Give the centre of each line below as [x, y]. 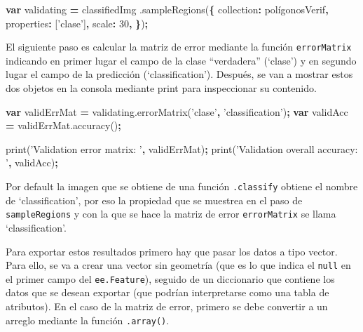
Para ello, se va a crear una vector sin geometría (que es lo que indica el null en [178, 265]
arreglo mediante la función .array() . [88, 320]
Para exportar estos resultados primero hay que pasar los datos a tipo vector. [172, 251]
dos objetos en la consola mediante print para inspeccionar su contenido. [161, 88]
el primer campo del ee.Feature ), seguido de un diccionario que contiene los [170, 278]
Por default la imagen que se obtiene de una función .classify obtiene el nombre [182, 186]
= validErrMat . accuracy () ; [63, 125]
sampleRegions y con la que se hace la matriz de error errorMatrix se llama [171, 214]
